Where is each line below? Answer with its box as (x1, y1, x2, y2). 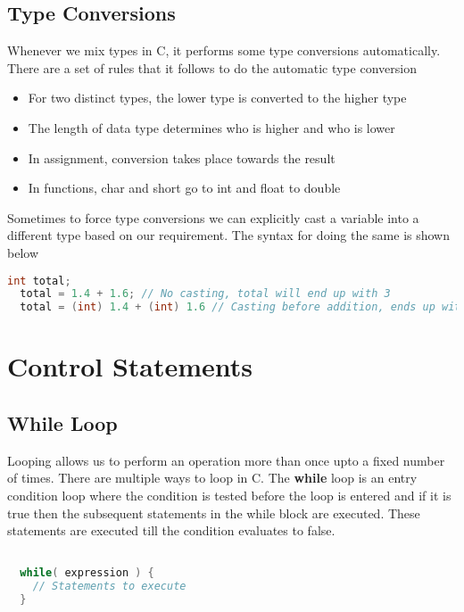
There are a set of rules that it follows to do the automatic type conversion (7, 58, 417, 77)
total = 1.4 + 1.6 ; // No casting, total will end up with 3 (20, 287, 391, 301)
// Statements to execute (32, 580, 186, 593)
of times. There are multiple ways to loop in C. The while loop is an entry (7, 468, 418, 487)
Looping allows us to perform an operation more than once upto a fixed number (7, 451, 445, 469)
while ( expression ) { (20, 567, 154, 580)
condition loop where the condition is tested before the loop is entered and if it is (7, 485, 452, 504)
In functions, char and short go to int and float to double (28, 178, 341, 197)
